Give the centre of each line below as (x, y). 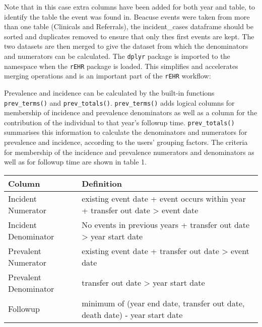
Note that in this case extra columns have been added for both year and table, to (130, 7)
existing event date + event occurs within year (164, 198)
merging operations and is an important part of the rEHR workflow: (108, 76)
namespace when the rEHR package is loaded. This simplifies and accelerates (121, 66)
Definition (102, 183)
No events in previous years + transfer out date (166, 224)
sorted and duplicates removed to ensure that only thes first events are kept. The (129, 36)
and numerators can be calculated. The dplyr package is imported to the (117, 56)
